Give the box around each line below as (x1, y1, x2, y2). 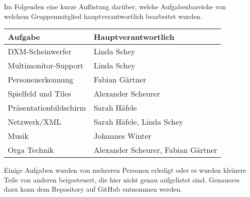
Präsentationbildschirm (8, 102, 86, 114)
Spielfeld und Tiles (8, 88, 71, 99)
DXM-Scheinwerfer (8, 46, 71, 57)
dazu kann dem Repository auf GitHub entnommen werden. (4, 184, 183, 194)
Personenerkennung (8, 74, 73, 85)
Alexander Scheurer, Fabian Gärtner (93, 144, 217, 156)
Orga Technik (8, 144, 54, 156)
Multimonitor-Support (8, 60, 83, 71)
